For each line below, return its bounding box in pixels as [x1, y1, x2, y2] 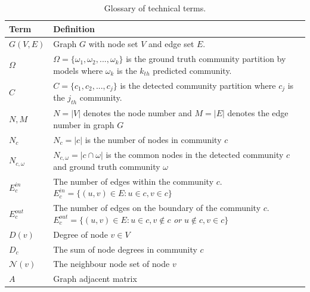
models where [53, 64, 103, 76]
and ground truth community [53, 160, 160, 172]
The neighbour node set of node [53, 257, 170, 270]
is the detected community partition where [120, 79, 276, 91]
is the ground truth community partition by [126, 52, 286, 65]
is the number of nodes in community [85, 133, 222, 145]
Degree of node [53, 228, 108, 240]
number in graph [53, 118, 114, 131]
